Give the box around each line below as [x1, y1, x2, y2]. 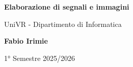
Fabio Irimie [4, 36, 48, 46]
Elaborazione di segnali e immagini [4, 2, 129, 12]
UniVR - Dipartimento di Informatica [4, 18, 122, 29]
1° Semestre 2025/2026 [4, 52, 75, 63]
